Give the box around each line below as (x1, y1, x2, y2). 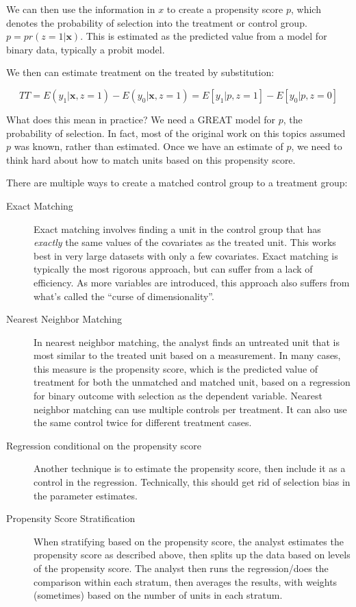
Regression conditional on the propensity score (6, 438, 201, 452)
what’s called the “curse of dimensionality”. (34, 288, 214, 303)
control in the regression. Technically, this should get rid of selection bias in (34, 475, 351, 489)
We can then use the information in (6, 2, 155, 16)
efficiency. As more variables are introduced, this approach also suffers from (34, 275, 350, 289)
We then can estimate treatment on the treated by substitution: (6, 65, 275, 79)
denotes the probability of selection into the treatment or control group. (6, 15, 307, 29)
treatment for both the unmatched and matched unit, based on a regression (34, 375, 351, 389)
